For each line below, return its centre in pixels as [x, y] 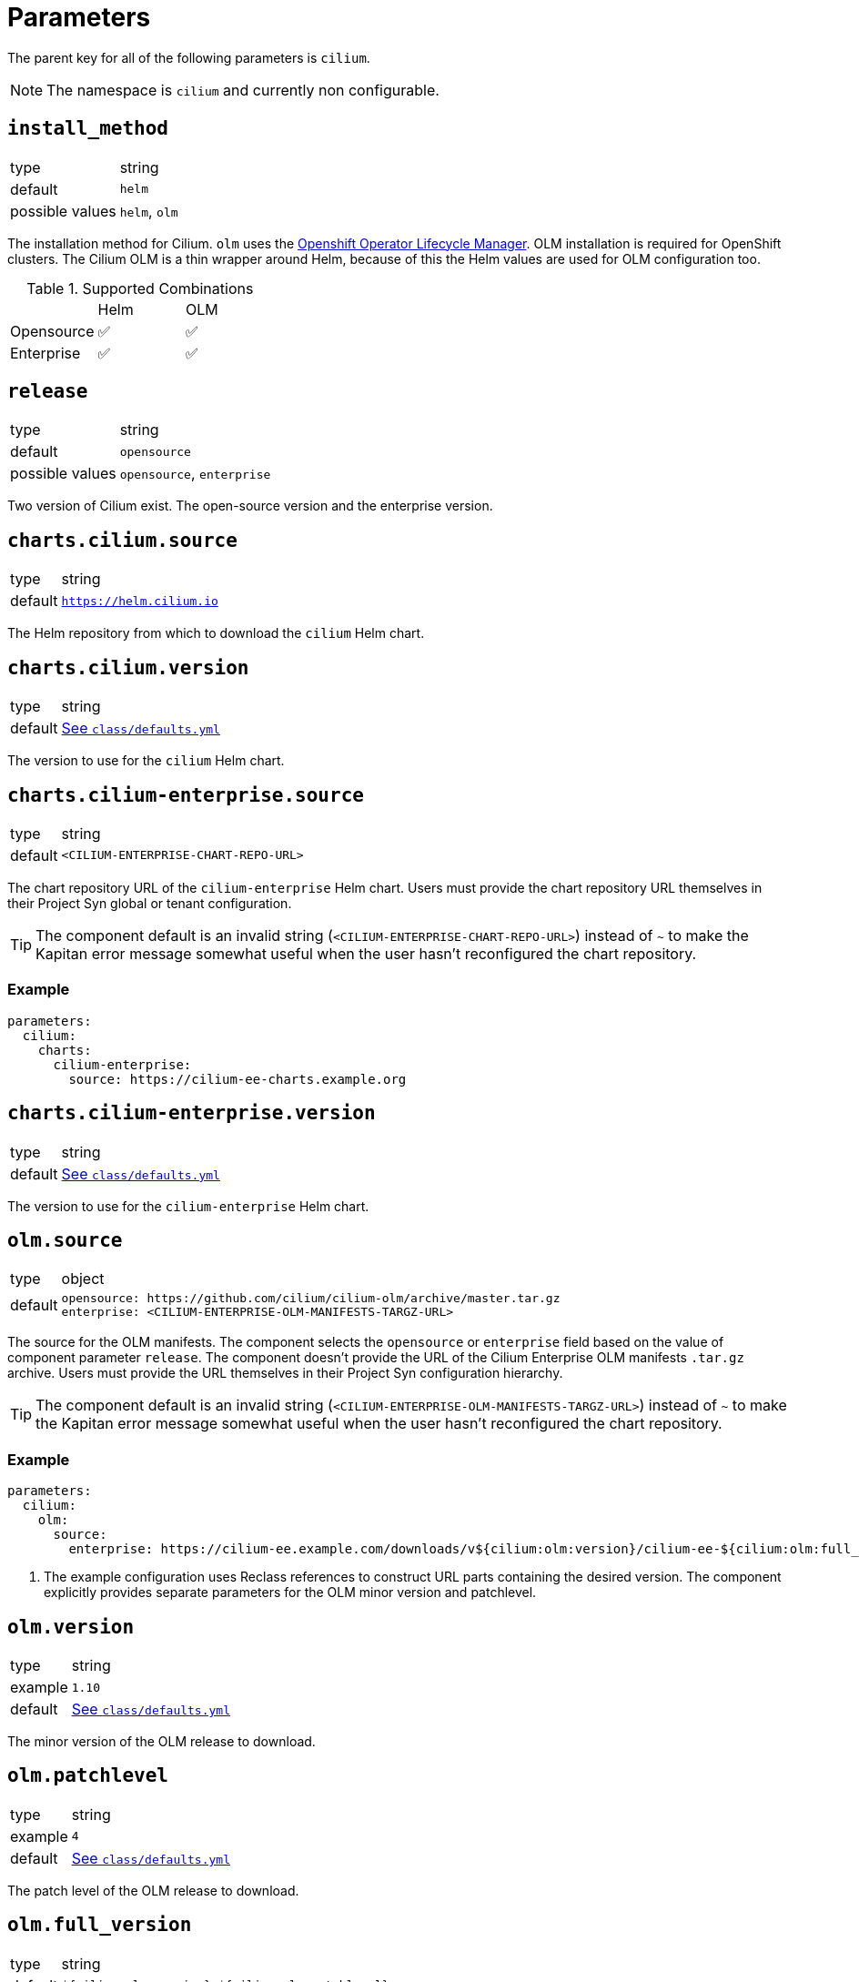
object [83, 1279]
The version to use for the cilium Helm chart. [146, 761]
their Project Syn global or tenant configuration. [150, 903]
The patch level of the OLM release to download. [153, 1890]
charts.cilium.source [122, 540]
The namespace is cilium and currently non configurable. [243, 90]
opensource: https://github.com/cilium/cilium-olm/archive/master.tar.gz [311, 1299]
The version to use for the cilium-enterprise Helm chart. [188, 1206]
